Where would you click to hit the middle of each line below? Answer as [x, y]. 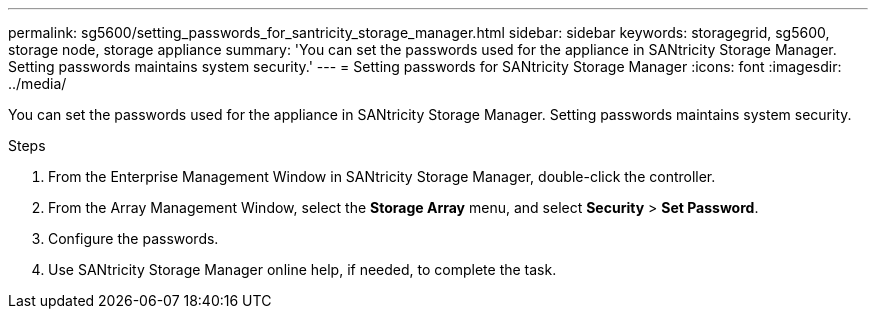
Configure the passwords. [133, 238]
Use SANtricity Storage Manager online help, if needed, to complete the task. [302, 269]
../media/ [37, 83]
